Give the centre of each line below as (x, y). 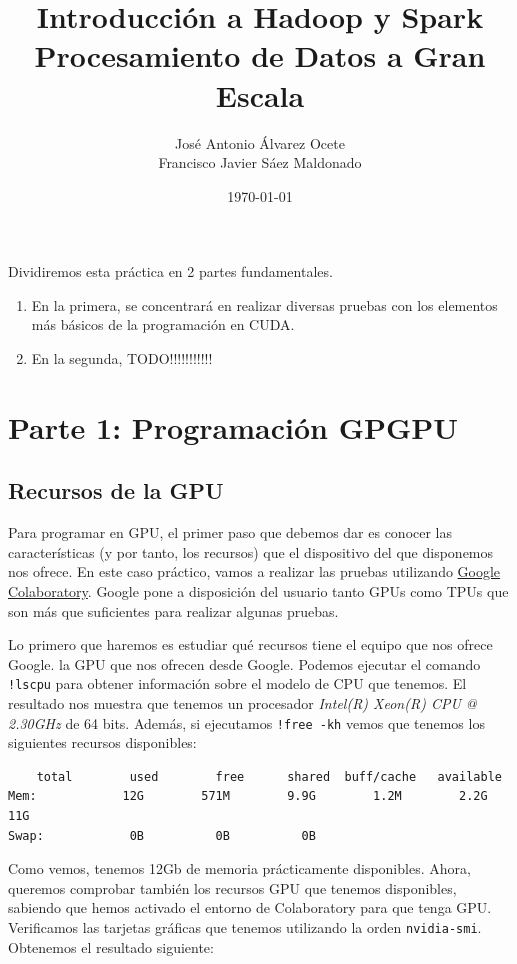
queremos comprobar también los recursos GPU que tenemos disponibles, (232, 887)
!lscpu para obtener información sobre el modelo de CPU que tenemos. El (237, 683)
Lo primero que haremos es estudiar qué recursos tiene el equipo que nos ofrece (250, 644)
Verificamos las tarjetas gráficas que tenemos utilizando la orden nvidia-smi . (245, 927)
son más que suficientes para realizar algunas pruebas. (173, 610)
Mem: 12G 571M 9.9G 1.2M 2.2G (248, 796)
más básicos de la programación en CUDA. (163, 324)
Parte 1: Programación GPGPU (233, 426)
